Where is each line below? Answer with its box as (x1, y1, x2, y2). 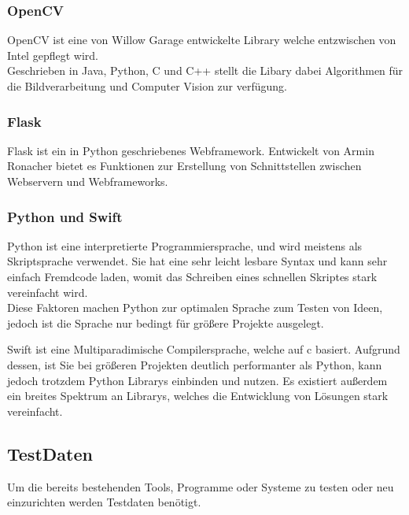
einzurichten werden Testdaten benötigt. (7, 494, 201, 510)
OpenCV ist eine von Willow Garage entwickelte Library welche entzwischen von (7, 31, 396, 48)
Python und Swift (7, 206, 123, 226)
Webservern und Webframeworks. (7, 173, 168, 189)
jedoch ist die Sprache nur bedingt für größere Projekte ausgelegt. (7, 314, 324, 331)
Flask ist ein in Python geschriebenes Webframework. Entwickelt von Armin (7, 142, 374, 158)
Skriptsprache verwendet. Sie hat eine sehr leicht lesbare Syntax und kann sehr (7, 253, 388, 269)
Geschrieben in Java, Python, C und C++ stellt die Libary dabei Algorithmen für (7, 62, 403, 79)
